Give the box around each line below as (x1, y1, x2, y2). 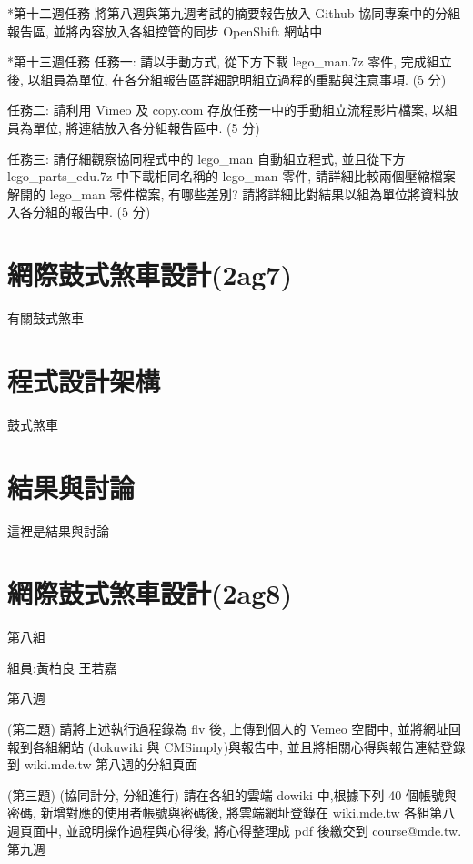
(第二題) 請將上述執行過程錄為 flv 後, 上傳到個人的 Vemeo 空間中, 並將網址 (7, 719, 448, 737)
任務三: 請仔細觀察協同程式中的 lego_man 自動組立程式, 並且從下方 (7, 148, 406, 168)
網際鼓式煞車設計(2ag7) (7, 256, 292, 293)
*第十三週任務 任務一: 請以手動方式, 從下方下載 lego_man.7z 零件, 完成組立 (7, 52, 452, 71)
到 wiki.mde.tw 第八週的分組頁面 (7, 755, 198, 774)
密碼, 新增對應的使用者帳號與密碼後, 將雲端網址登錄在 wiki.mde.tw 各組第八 (7, 803, 456, 822)
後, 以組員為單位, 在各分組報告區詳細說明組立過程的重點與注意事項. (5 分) (7, 69, 447, 88)
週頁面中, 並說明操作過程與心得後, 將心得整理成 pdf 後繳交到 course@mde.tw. (7, 820, 462, 839)
